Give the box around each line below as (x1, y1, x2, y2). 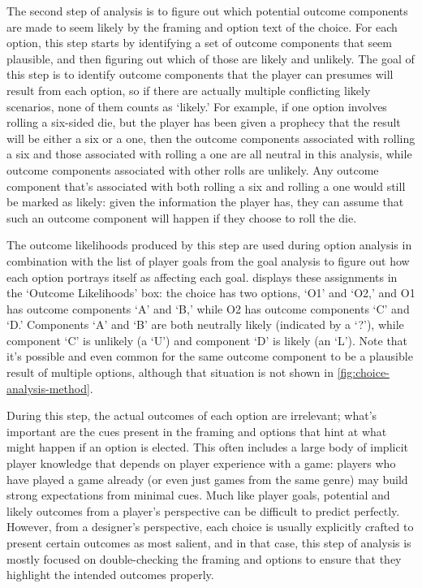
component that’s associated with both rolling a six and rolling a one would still (6, 177, 406, 194)
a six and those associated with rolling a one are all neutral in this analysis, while (6, 145, 412, 162)
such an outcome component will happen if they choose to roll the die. (6, 209, 357, 226)
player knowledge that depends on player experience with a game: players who (6, 455, 396, 472)
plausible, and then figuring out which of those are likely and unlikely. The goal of (6, 50, 415, 67)
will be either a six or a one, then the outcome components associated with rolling (6, 129, 416, 146)
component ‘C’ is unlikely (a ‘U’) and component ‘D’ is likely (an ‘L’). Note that (6, 331, 408, 348)
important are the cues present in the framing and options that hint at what (6, 422, 387, 439)
